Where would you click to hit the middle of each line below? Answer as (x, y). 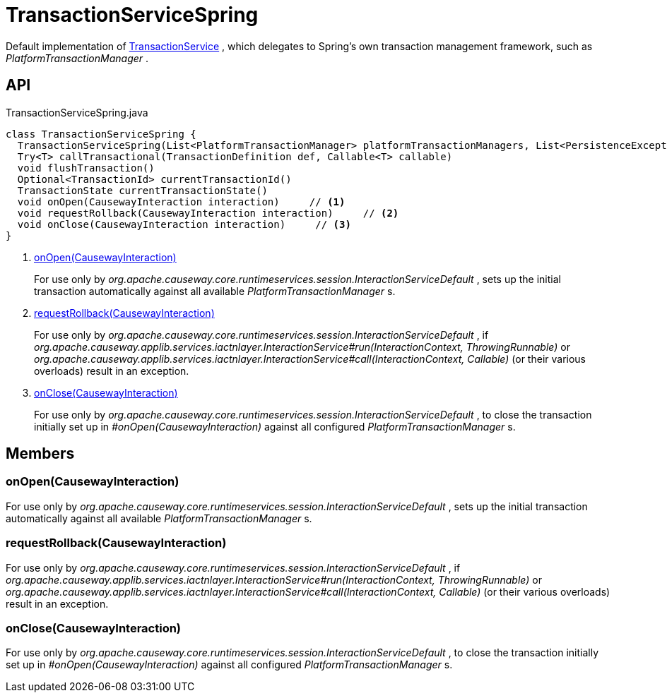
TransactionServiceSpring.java (77, 112)
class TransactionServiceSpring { (101, 134)
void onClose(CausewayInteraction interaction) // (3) (184, 224)
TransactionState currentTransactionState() (142, 190)
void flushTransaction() (86, 168)
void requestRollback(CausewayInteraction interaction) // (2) (208, 213)
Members (40, 454)
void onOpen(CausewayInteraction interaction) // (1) (181, 201)
